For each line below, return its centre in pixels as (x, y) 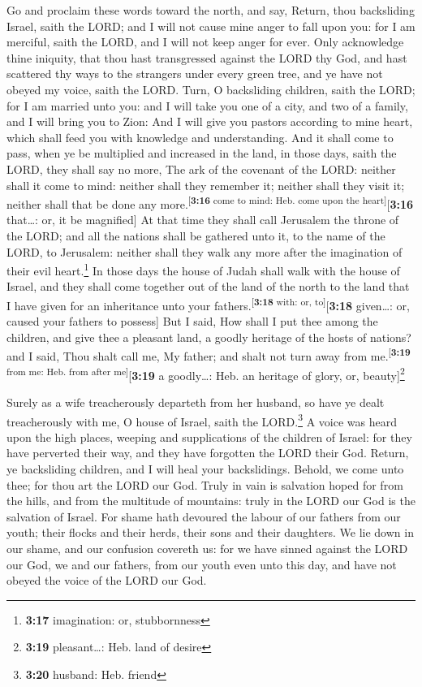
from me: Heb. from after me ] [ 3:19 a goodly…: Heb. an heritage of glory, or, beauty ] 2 (206, 374)
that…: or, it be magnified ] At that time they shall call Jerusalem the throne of (203, 220)
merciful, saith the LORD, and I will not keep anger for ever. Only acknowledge (205, 42)
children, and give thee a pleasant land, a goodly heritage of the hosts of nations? (209, 337)
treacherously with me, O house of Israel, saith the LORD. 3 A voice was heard (202, 420)
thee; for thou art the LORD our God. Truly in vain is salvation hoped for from (205, 484)
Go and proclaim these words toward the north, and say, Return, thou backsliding (211, 10)
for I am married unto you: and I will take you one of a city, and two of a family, (207, 105)
